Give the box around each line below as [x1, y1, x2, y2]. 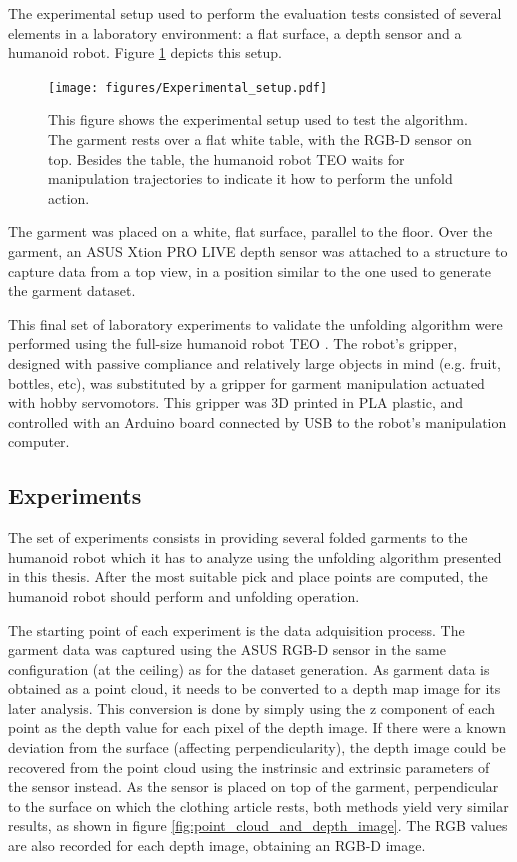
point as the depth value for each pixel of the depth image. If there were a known [8, 717, 506, 738]
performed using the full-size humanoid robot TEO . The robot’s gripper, [8, 333, 458, 354]
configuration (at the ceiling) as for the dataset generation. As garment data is [8, 658, 490, 679]
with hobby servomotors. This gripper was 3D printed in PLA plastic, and [8, 392, 464, 413]
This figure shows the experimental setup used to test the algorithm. [48, 109, 468, 130]
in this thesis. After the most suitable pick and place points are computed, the [8, 566, 488, 587]
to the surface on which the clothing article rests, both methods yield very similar [8, 795, 509, 816]
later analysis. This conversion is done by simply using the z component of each [8, 697, 496, 718]
